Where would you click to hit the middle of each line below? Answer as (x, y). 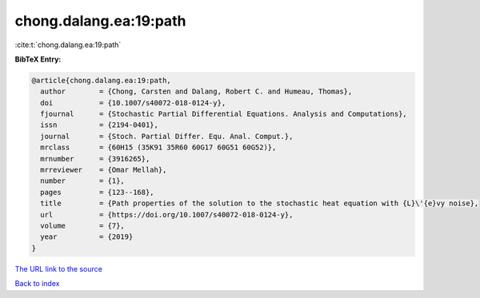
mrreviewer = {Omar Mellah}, (104, 170)
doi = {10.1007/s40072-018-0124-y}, (133, 103)
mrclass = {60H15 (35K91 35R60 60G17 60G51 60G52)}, (158, 147)
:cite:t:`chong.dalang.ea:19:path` (68, 45)
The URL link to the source (59, 268)
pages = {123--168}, (98, 192)
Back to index (37, 284)
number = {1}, (83, 181)
